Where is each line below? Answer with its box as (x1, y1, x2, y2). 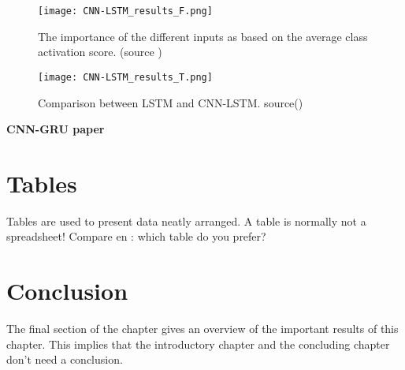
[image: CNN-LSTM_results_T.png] (38, 71, 213, 83)
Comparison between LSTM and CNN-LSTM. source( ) (38, 94, 303, 110)
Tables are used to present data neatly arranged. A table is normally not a (6, 212, 366, 229)
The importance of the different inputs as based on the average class (38, 28, 368, 44)
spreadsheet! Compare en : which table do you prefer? (6, 228, 266, 245)
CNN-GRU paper (6, 121, 105, 137)
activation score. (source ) (38, 43, 162, 60)
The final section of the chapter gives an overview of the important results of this (6, 320, 399, 337)
